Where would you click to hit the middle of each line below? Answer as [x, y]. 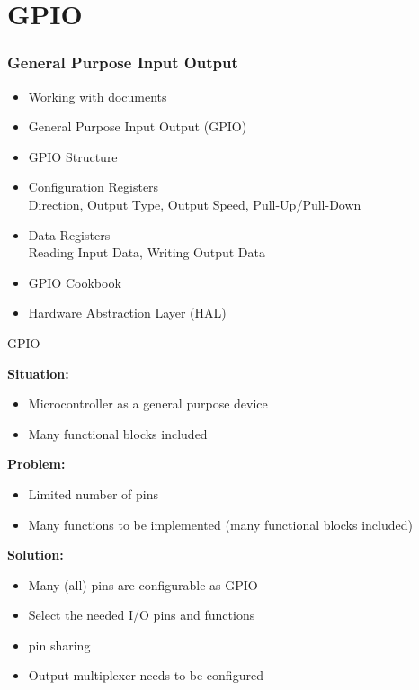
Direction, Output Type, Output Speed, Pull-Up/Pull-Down [195, 204]
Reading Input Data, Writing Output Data [147, 252]
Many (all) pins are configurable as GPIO [143, 584]
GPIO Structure [73, 156]
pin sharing [59, 645]
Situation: [38, 373]
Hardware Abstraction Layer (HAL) [127, 313]
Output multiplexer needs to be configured [146, 675]
